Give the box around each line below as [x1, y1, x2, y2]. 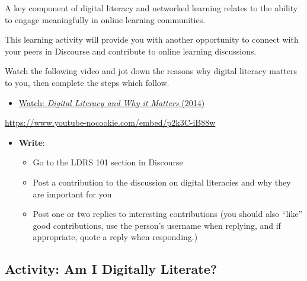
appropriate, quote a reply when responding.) [33, 231, 198, 243]
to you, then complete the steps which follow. [5, 76, 170, 88]
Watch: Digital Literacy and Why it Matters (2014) [18, 96, 205, 108]
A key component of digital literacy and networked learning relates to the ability [5, 2, 298, 14]
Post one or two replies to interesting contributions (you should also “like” [33, 207, 303, 220]
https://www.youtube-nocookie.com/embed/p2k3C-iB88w [5, 116, 216, 129]
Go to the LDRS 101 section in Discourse [33, 156, 183, 168]
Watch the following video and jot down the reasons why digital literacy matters [5, 65, 298, 77]
